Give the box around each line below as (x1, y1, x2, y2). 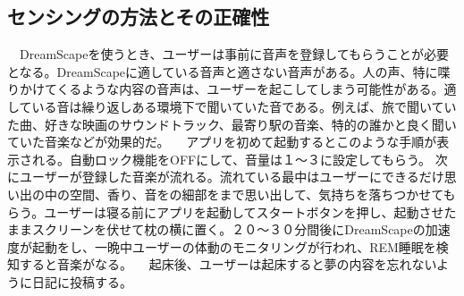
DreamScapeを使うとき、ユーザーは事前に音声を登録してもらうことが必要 (19, 45, 450, 63)
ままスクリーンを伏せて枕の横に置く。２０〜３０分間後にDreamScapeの (7, 220, 426, 239)
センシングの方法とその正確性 (7, 3, 270, 30)
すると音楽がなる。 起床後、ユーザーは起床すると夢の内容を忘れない (19, 255, 437, 274)
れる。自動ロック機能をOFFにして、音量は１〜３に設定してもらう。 (31, 149, 432, 168)
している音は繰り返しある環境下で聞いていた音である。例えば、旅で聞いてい (7, 97, 457, 115)
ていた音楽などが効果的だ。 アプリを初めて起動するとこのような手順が (7, 132, 437, 151)
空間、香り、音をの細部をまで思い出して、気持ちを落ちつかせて (69, 184, 443, 203)
